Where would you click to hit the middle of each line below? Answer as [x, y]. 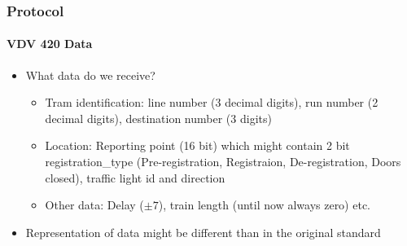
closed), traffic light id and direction [135, 177]
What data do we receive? [90, 75]
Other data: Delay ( [94, 205]
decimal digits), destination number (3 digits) [158, 118]
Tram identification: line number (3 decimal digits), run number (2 [212, 102]
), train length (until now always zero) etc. [265, 205]
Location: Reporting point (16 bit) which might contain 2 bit [197, 145]
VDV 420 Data [50, 44]
